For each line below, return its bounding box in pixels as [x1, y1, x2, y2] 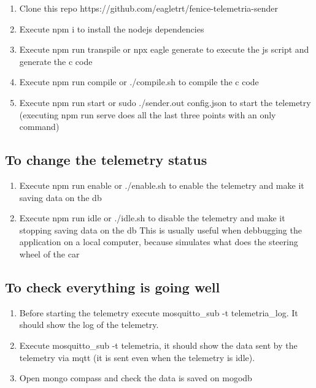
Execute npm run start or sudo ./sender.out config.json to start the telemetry [19, 96, 311, 108]
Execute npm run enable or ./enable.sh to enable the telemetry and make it [19, 178, 304, 191]
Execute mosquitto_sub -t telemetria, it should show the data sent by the [19, 338, 298, 351]
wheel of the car [19, 247, 80, 260]
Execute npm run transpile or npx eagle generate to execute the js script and [19, 43, 309, 56]
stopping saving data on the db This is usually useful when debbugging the [19, 223, 302, 236]
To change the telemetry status [5, 150, 207, 169]
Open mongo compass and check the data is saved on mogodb [19, 371, 252, 384]
